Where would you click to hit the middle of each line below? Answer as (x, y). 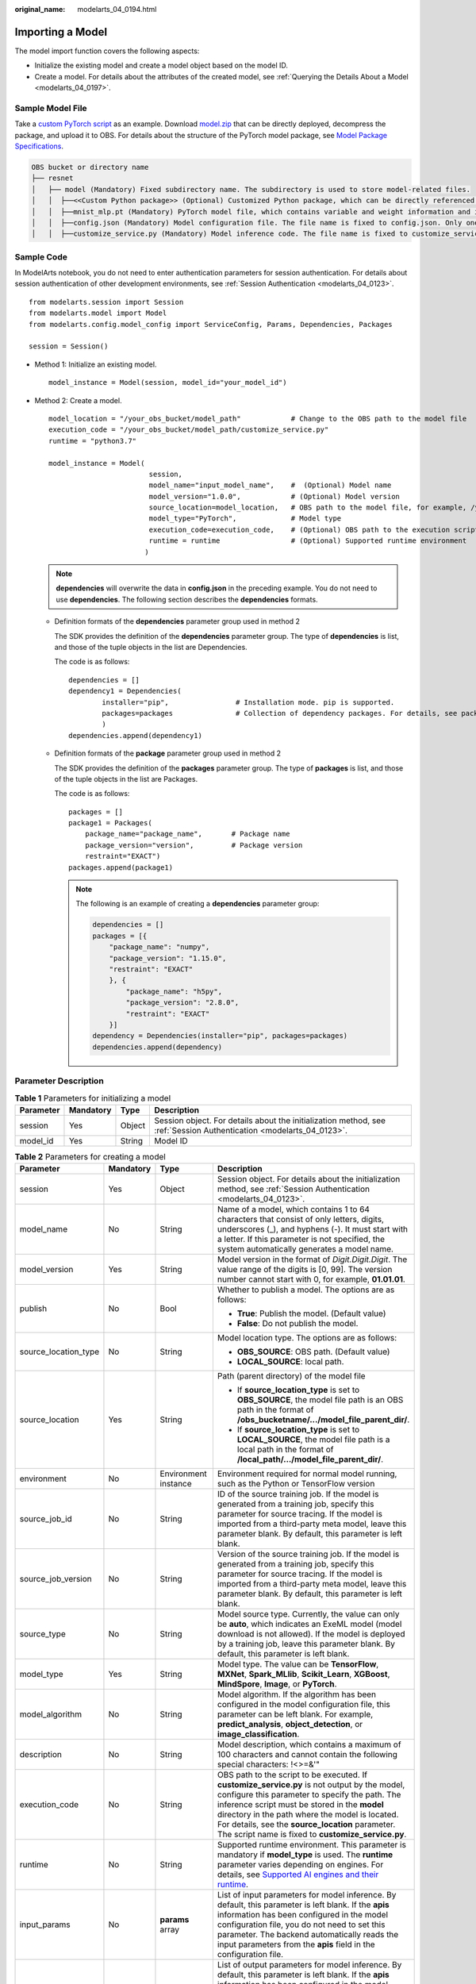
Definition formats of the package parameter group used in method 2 (168, 753)
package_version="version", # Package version (194, 845)
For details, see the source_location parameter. (306, 1824)
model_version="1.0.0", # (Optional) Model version (274, 496)
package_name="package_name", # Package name (187, 834)
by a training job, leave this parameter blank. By (306, 1644)
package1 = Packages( (110, 823)
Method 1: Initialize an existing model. (96, 364)
